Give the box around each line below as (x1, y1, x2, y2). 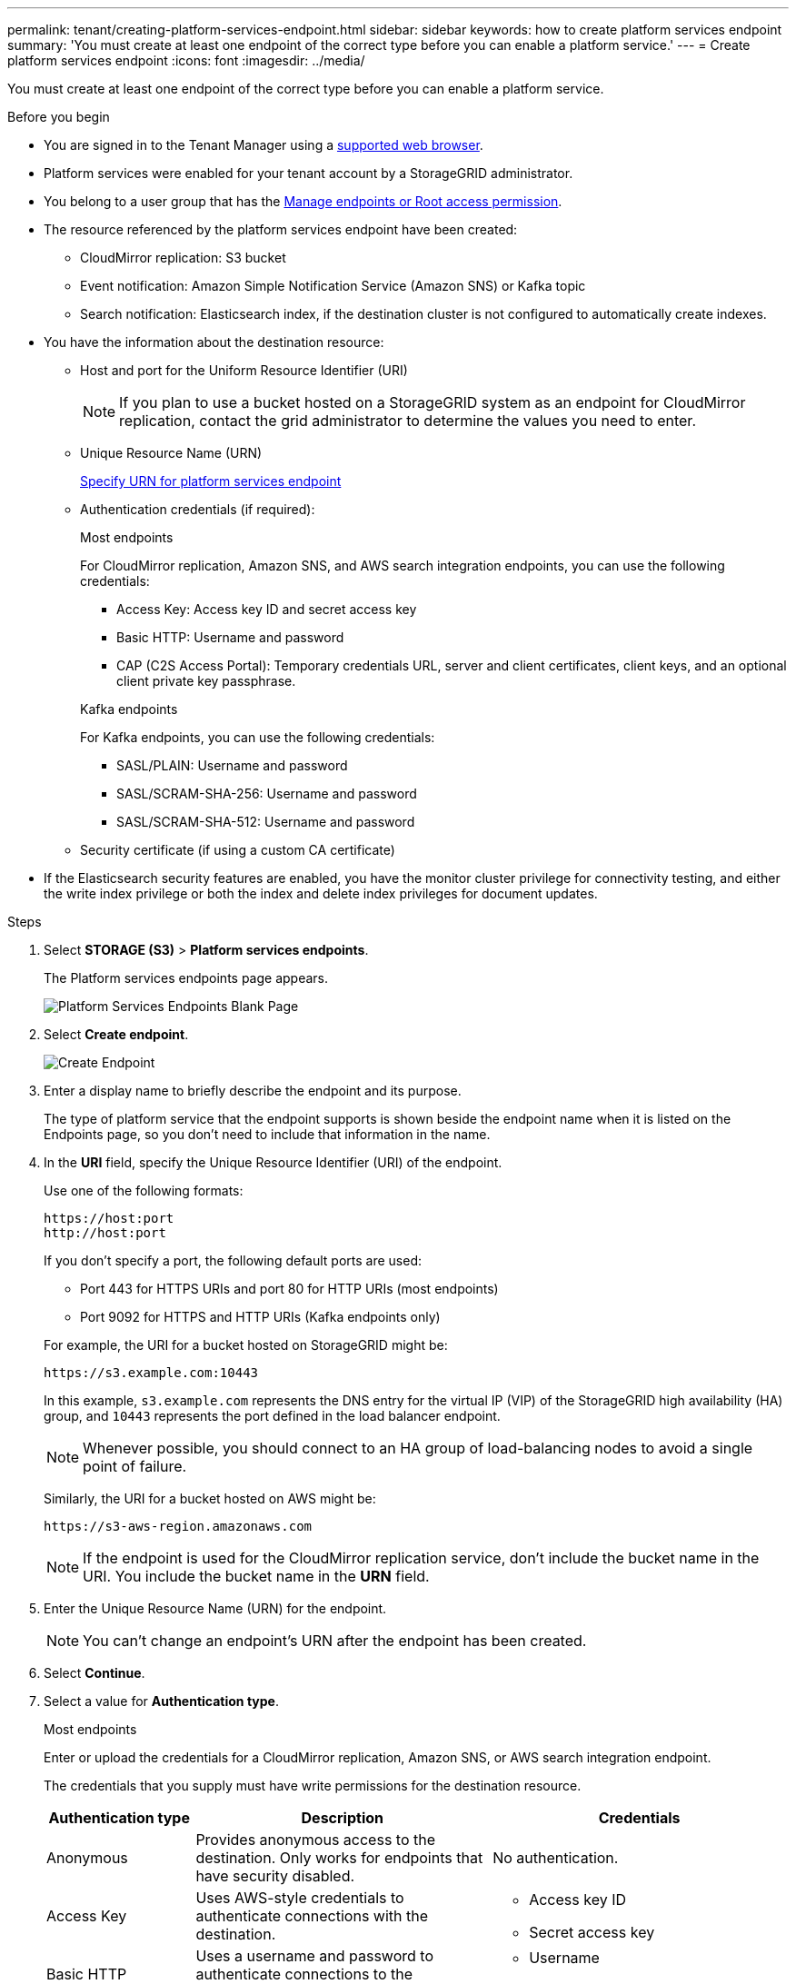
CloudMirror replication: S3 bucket (80, 250, 286, 265)
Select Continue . (44, 1665, 145, 1681)
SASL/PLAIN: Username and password (116, 758, 348, 773)
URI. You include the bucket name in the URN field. (83, 1567, 430, 1585)
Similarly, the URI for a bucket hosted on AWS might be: (44, 1491, 376, 1506)
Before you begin (7, 109, 110, 124)
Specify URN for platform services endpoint (80, 473, 342, 489)
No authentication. (493, 1849, 619, 1867)
